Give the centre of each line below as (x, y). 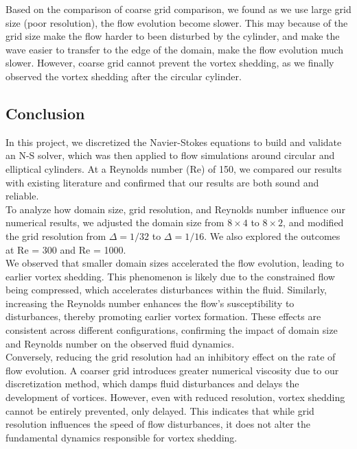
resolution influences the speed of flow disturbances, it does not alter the (158, 424)
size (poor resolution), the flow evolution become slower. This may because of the (177, 22)
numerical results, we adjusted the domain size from (115, 222)
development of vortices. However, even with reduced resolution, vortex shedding (175, 397)
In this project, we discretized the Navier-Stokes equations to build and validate (174, 142)
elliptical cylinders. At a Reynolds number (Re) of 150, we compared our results (174, 168)
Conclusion (45, 113)
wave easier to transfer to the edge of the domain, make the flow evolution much (175, 49)
